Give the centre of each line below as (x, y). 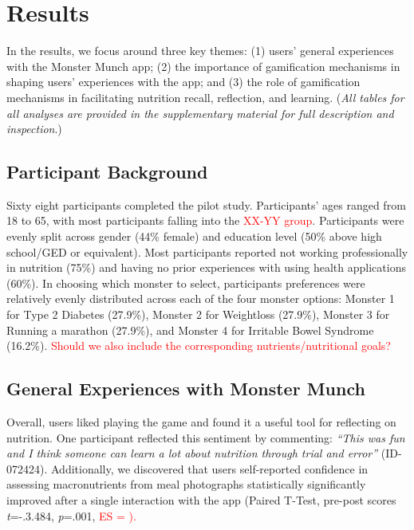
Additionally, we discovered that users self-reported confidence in (209, 468)
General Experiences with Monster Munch (186, 389)
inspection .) (34, 129)
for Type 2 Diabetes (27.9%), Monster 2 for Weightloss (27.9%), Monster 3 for (198, 314)
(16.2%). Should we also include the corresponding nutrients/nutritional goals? (199, 345)
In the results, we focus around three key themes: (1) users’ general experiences (200, 51)
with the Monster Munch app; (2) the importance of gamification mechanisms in (203, 66)
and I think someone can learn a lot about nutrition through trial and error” (192, 453)
